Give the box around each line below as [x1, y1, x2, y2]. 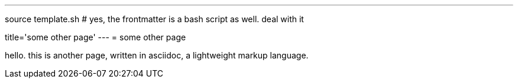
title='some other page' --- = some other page [5, 32, 186, 42]
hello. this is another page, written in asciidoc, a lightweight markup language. [5, 50, 309, 60]
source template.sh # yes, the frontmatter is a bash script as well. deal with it [5, 14, 304, 24]
